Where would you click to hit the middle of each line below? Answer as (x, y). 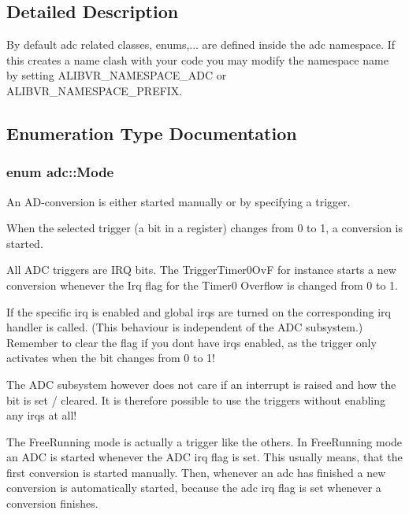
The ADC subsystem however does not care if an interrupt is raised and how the (201, 384)
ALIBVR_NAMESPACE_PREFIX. (95, 90)
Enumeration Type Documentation (152, 133)
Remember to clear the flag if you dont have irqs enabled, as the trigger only (191, 342)
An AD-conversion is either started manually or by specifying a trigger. (178, 201)
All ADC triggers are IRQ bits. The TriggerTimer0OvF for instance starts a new (201, 270)
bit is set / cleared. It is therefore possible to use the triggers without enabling (196, 399)
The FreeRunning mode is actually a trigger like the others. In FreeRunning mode (204, 441)
